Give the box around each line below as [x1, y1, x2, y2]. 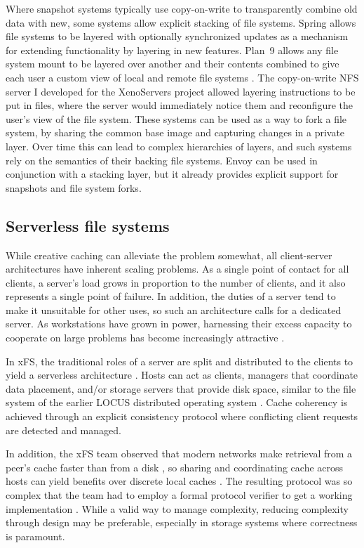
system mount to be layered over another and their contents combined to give [6, 56, 339, 71]
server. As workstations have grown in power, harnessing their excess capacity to [6, 316, 352, 331]
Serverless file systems [6, 214, 170, 236]
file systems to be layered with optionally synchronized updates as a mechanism [6, 29, 349, 44]
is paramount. [6, 528, 65, 543]
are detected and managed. [6, 422, 121, 437]
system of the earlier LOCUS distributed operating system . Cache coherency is [6, 395, 348, 410]
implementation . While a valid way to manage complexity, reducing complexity [6, 501, 349, 516]
